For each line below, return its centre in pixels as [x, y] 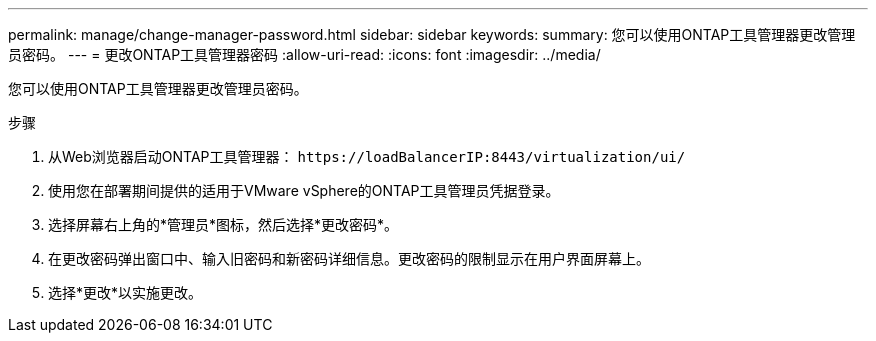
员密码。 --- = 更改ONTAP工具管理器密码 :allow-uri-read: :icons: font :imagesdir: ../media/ [304, 54]
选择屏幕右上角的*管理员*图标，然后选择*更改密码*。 [223, 224]
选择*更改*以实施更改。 [125, 292]
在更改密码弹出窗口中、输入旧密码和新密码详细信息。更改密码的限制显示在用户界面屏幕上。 [349, 258]
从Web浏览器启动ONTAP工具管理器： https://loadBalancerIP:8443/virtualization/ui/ [367, 156]
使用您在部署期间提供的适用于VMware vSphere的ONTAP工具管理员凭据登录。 [304, 190]
